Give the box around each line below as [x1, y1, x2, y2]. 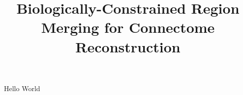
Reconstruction [75, 36, 181, 56]
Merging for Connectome [41, 17, 215, 37]
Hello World [4, 83, 40, 93]
